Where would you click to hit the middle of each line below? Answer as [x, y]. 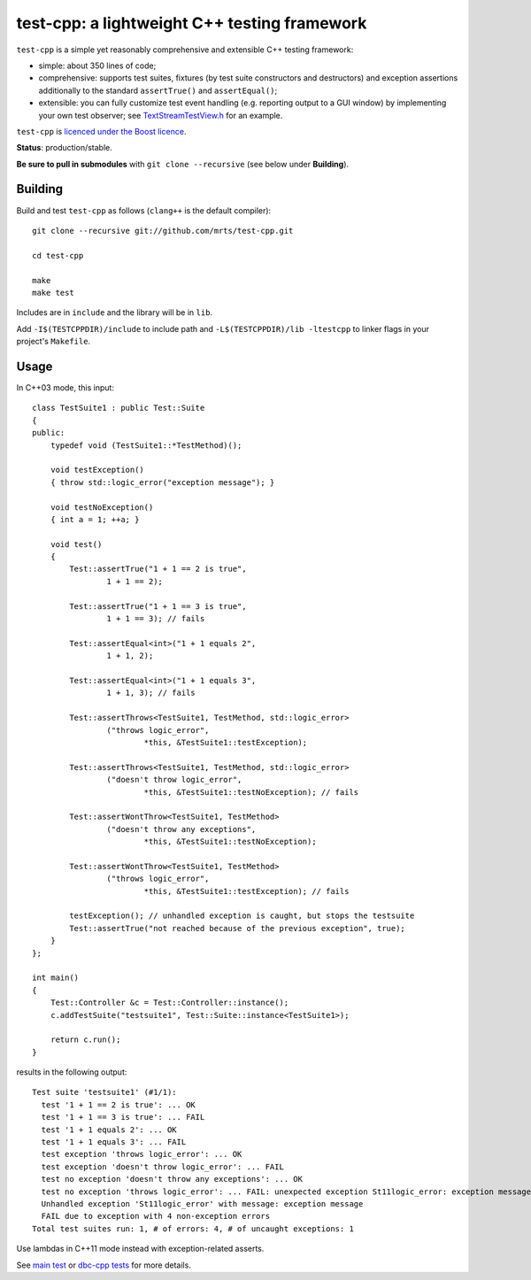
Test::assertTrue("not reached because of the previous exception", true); [238, 928]
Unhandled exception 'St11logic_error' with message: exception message [202, 1204]
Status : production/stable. [64, 148]
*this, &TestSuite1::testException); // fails [246, 891]
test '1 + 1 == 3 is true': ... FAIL [123, 1117]
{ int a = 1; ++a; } [95, 519]
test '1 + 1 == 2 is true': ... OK [119, 1105]
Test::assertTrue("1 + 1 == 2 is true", [158, 569]
